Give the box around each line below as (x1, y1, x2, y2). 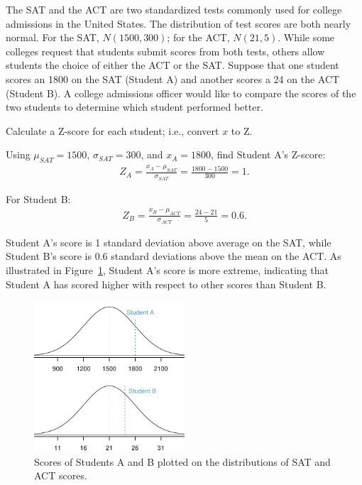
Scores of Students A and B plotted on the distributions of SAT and (34, 454, 331, 469)
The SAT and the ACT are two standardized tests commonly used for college (6, 2, 342, 16)
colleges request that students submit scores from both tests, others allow (6, 43, 325, 58)
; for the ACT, (167, 30, 230, 45)
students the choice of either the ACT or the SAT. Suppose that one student (6, 58, 339, 72)
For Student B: (6, 191, 71, 206)
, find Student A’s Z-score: (211, 147, 326, 162)
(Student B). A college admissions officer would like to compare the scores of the (6, 85, 356, 100)
